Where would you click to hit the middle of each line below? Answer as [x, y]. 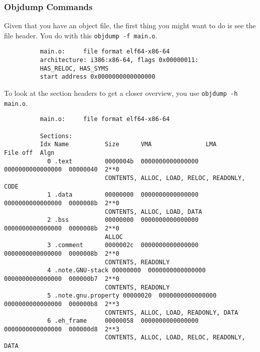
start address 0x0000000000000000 [98, 77]
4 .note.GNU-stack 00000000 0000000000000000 [126, 271]
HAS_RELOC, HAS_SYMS [74, 68]
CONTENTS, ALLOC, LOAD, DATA [153, 212]
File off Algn [29, 153]
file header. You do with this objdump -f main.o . [81, 35]
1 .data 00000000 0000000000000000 [123, 195]
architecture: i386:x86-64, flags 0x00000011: [119, 60]
